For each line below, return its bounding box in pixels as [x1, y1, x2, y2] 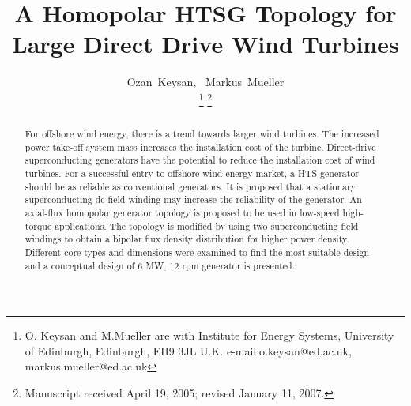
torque [25, 219, 52, 232]
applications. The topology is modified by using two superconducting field [55, 219, 359, 232]
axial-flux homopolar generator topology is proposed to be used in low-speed [25, 205, 340, 219]
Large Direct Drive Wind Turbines [12, 28, 399, 60]
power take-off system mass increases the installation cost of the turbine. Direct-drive [25, 140, 376, 153]
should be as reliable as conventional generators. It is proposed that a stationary [25, 179, 356, 193]
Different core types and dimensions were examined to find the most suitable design [25, 245, 370, 258]
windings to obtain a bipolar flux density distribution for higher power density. [25, 232, 349, 246]
